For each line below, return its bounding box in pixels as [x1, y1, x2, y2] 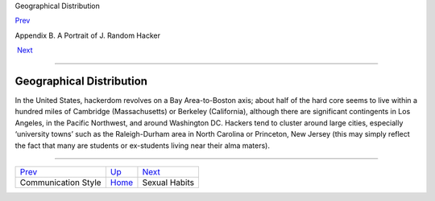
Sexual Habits [142, 177, 195, 188]
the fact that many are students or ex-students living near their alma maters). [14, 141, 270, 150]
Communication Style [19, 177, 101, 188]
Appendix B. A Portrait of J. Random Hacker [14, 31, 161, 40]
